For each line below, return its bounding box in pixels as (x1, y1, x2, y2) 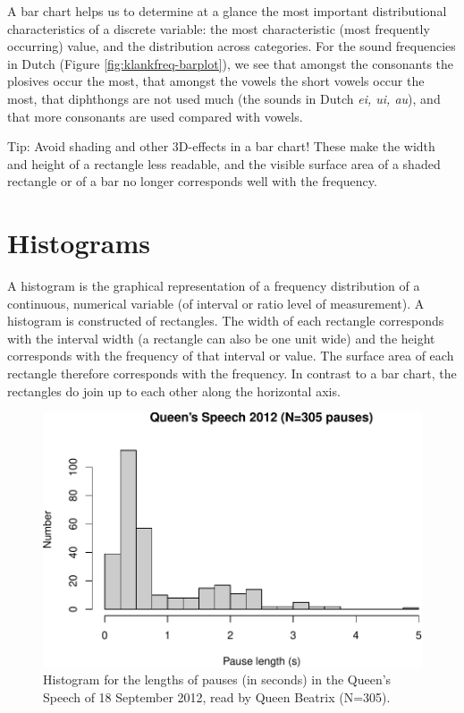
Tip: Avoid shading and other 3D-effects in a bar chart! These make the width (7, 137, 435, 156)
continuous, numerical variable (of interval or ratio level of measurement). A (7, 293, 425, 312)
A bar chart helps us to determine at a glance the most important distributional (7, 2, 447, 20)
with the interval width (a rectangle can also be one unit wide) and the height (7, 328, 435, 347)
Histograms (7, 225, 151, 261)
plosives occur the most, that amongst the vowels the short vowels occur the (7, 72, 425, 90)
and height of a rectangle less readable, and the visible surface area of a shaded (7, 154, 441, 173)
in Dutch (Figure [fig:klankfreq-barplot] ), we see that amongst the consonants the (7, 54, 454, 72)
